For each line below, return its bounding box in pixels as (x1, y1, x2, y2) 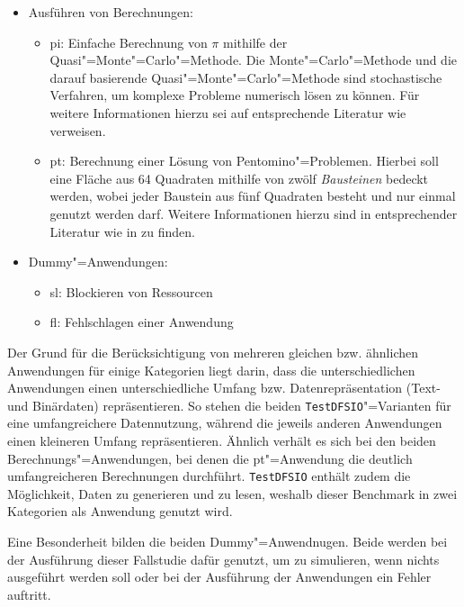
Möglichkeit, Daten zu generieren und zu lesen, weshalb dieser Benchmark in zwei (7, 484, 458, 503)
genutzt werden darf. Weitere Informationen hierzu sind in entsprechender (49, 204, 458, 222)
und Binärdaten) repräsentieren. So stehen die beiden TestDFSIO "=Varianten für (7, 395, 451, 414)
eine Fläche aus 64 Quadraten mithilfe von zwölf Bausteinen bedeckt (49, 168, 429, 187)
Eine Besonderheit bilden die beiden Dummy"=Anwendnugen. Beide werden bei (7, 531, 448, 550)
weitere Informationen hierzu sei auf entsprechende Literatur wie (49, 103, 406, 122)
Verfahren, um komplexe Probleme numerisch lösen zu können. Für (49, 86, 420, 104)
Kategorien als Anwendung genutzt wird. (7, 502, 233, 521)
